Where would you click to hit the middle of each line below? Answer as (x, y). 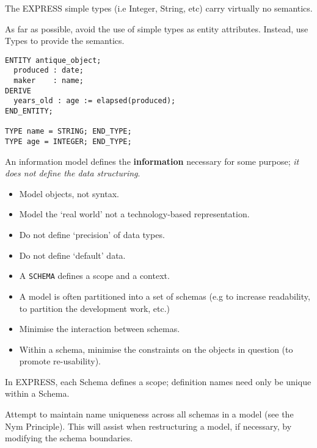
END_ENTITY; (29, 111)
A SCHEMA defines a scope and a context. (94, 276)
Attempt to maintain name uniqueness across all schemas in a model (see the (149, 414)
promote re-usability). (60, 361)
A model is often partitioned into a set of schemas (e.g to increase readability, (165, 296)
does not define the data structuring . (73, 173)
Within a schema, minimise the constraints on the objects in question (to (156, 349)
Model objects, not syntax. (69, 193)
